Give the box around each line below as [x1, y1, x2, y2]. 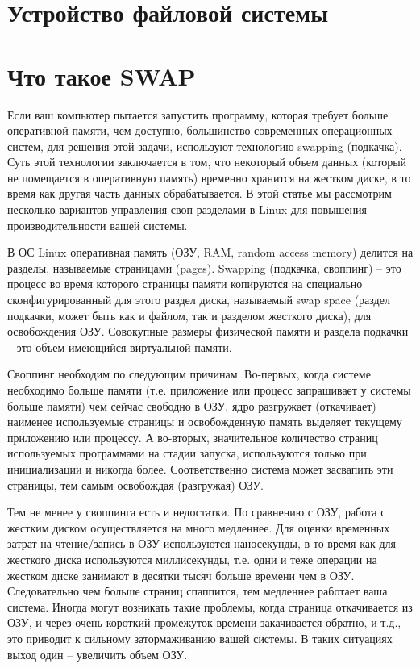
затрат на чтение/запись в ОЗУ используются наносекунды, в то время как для [7, 535, 396, 552]
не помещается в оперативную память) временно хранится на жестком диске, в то [7, 169, 411, 186]
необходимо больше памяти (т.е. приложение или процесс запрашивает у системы [7, 382, 411, 398]
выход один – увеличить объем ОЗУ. [7, 645, 188, 662]
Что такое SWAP [7, 59, 196, 92]
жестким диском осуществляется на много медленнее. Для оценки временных [7, 519, 390, 536]
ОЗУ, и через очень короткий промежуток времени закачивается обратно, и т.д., [7, 614, 401, 631]
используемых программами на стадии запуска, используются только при [7, 445, 367, 461]
